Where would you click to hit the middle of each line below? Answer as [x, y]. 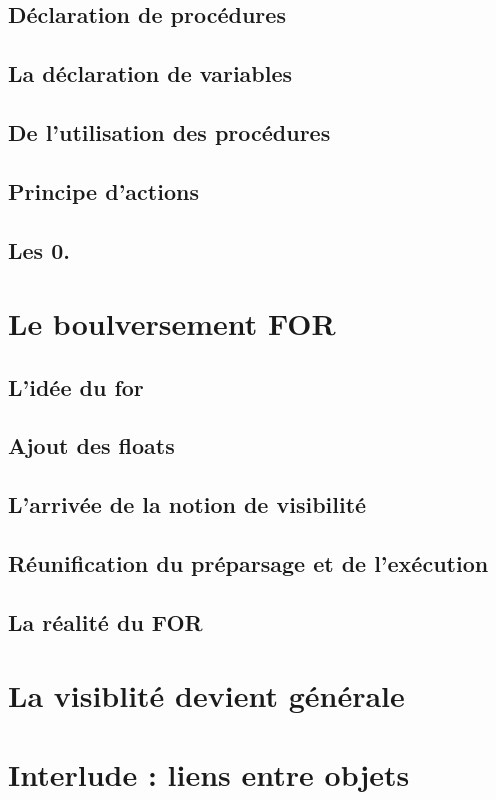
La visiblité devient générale [206, 695]
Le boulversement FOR [172, 323]
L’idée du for [76, 386]
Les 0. [39, 249]
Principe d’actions [103, 190]
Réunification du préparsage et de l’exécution [248, 563]
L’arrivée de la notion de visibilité [187, 504]
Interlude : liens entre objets [209, 773]
